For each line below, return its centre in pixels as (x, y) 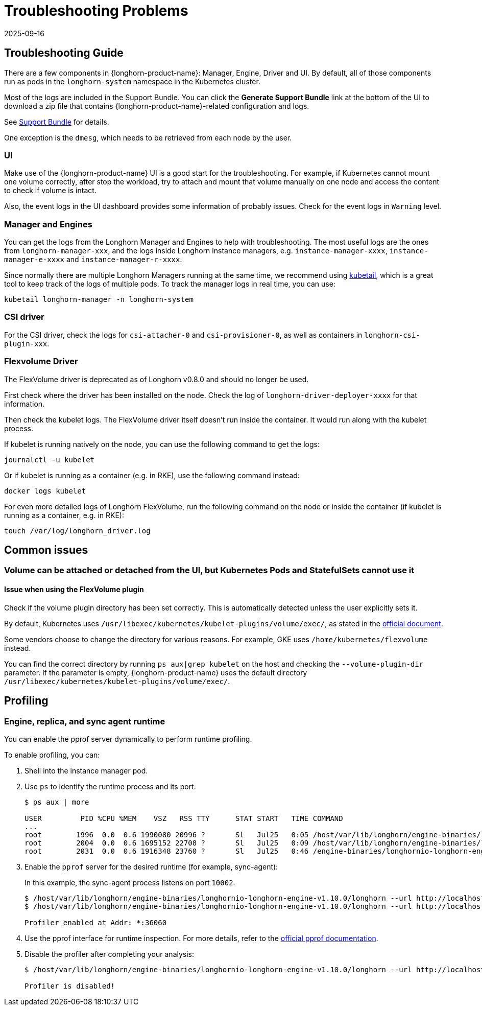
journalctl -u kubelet (50, 460)
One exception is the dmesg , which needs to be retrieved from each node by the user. (148, 137)
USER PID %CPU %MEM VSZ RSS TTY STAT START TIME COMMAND (184, 818)
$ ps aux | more (57, 802)
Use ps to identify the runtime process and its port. (110, 786)
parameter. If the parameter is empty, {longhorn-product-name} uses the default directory (156, 672)
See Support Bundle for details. (57, 122)
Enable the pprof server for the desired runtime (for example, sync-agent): (151, 866)
